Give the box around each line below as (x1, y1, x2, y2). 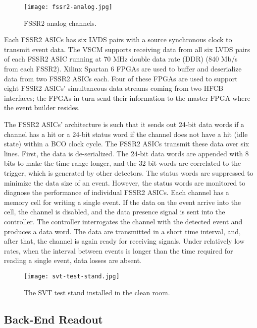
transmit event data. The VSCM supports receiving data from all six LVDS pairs (4, 44, 250, 54)
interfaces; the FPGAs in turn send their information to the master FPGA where (4, 92, 251, 103)
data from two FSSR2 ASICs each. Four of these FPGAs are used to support (4, 73, 238, 83)
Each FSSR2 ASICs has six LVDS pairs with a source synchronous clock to (4, 34, 232, 45)
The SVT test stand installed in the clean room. (24, 287, 170, 297)
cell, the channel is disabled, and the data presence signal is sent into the (4, 206, 225, 217)
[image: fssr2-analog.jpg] (24, 3, 112, 10)
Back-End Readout (4, 311, 103, 327)
